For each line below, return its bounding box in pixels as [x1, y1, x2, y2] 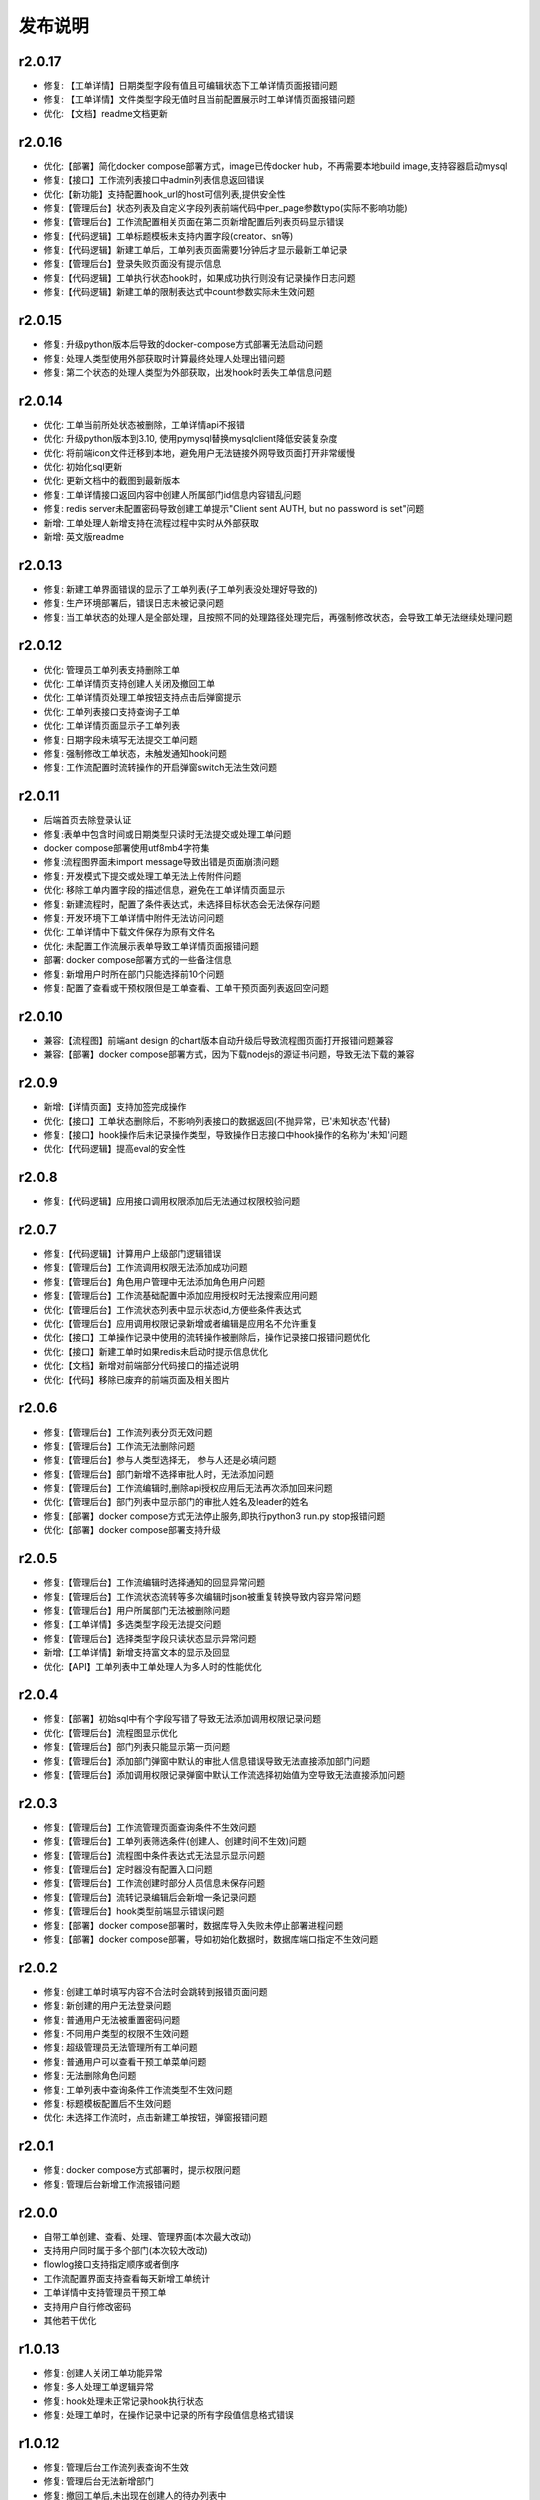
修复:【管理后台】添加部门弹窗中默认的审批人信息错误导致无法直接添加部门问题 [43, 1755, 371, 1767]
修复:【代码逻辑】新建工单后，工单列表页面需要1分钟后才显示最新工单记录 [43, 244, 348, 256]
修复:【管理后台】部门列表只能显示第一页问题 [43, 1741, 231, 1753]
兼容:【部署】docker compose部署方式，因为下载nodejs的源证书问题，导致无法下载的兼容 [43, 1048, 415, 1060]
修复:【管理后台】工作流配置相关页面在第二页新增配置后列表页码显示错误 [43, 216, 345, 228]
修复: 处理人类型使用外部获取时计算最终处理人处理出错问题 [43, 352, 285, 364]
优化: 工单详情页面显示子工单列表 [43, 720, 180, 732]
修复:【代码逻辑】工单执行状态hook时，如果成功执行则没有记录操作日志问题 [43, 271, 356, 284]
